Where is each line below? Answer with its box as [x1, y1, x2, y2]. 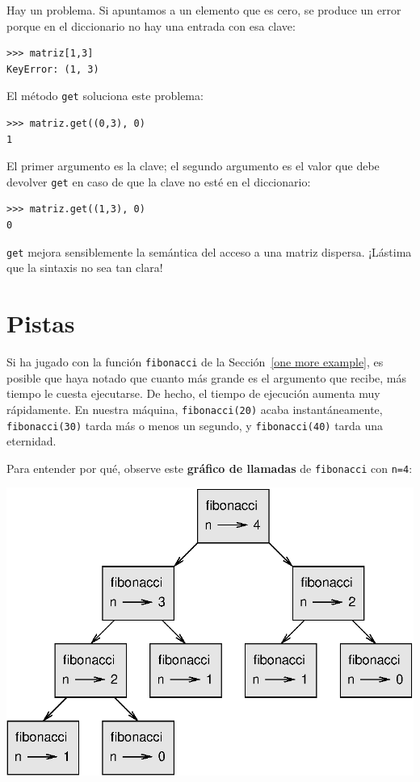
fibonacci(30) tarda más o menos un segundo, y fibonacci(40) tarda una [6, 416, 384, 433]
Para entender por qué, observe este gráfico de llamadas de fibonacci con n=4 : [6, 459, 413, 476]
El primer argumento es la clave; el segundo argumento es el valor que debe [6, 157, 380, 174]
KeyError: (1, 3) [6, 63, 99, 75]
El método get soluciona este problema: [6, 87, 204, 104]
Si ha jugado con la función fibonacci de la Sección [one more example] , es [6, 353, 384, 370]
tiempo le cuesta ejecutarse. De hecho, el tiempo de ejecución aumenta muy [6, 385, 380, 402]
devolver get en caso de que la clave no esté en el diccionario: [6, 173, 311, 190]
